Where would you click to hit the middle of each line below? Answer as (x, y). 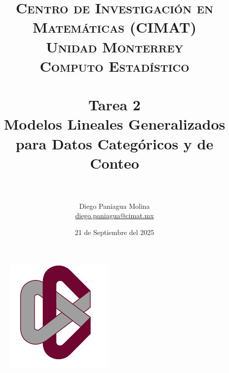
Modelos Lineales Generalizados (114, 124)
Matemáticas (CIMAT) (114, 27)
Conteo (114, 163)
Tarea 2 (114, 105)
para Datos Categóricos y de (114, 143)
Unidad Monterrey (114, 46)
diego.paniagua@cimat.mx (114, 215)
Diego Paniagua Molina (114, 206)
